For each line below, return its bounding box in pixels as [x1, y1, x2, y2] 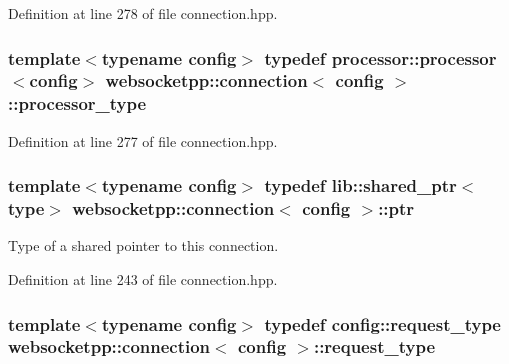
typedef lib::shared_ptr [264, 173, 457, 198]
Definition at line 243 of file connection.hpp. [8, 268, 278, 289]
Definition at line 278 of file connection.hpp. [8, 3, 278, 23]
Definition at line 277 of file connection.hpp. [8, 130, 278, 151]
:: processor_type [8, 91, 147, 116]
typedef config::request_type [264, 311, 501, 336]
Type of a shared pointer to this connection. [8, 235, 279, 256]
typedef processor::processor [264, 45, 497, 70]
